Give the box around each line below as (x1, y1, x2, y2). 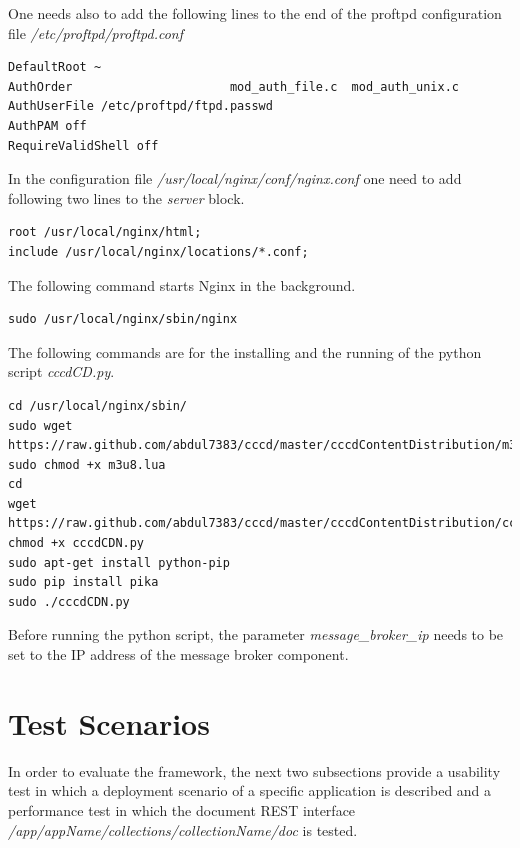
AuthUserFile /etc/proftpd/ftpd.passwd (8, 99, 273, 114)
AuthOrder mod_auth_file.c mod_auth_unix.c (8, 79, 460, 94)
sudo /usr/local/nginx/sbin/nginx (8, 312, 238, 327)
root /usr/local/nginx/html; (8, 225, 202, 240)
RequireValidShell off (8, 138, 159, 153)
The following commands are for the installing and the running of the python (8, 341, 482, 362)
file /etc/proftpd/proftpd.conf (8, 22, 183, 43)
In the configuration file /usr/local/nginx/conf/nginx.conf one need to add (8, 168, 462, 189)
